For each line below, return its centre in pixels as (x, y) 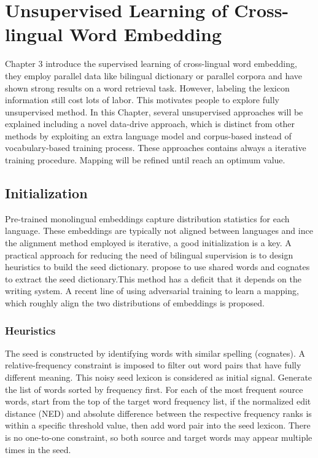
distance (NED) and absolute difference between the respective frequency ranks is (158, 413)
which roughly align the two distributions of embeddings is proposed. (135, 303)
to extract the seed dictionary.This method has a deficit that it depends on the (153, 278)
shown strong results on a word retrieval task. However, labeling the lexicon (147, 87)
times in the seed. (38, 449)
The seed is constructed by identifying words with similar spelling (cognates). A (155, 353)
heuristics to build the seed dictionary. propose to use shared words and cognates (157, 267)
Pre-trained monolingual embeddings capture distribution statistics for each (147, 218)
